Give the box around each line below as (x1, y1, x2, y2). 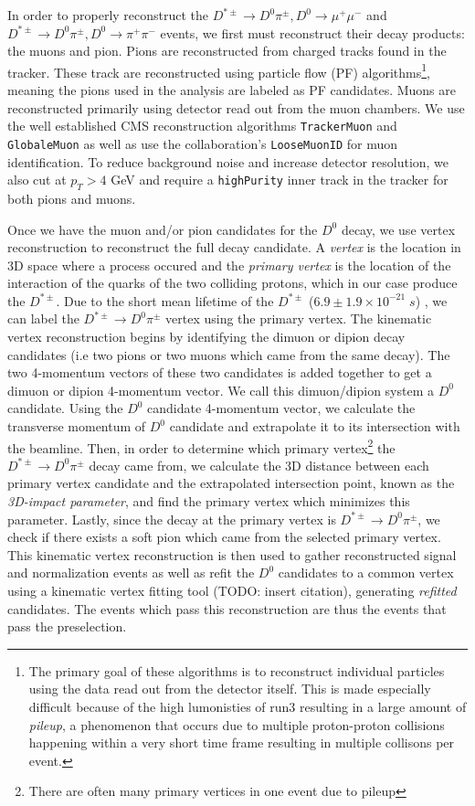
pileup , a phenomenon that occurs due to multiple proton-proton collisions (28, 715, 445, 734)
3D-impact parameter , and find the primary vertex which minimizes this (7, 492, 410, 511)
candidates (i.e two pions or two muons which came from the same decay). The (7, 345, 450, 364)
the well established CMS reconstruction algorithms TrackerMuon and (7, 116, 397, 135)
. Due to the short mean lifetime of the (56, 291, 274, 310)
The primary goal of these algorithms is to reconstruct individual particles (28, 661, 445, 680)
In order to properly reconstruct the (7, 5, 209, 24)
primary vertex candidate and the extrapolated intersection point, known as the (7, 473, 455, 493)
